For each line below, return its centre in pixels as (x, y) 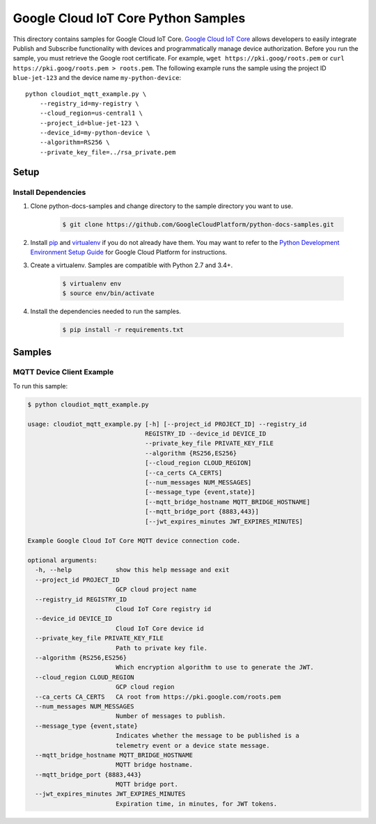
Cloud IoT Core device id (160, 628)
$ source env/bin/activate (108, 293)
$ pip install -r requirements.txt (123, 330)
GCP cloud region (145, 687)
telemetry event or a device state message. (193, 745)
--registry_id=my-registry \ (89, 103)
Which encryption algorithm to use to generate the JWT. (215, 667)
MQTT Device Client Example (63, 372)
